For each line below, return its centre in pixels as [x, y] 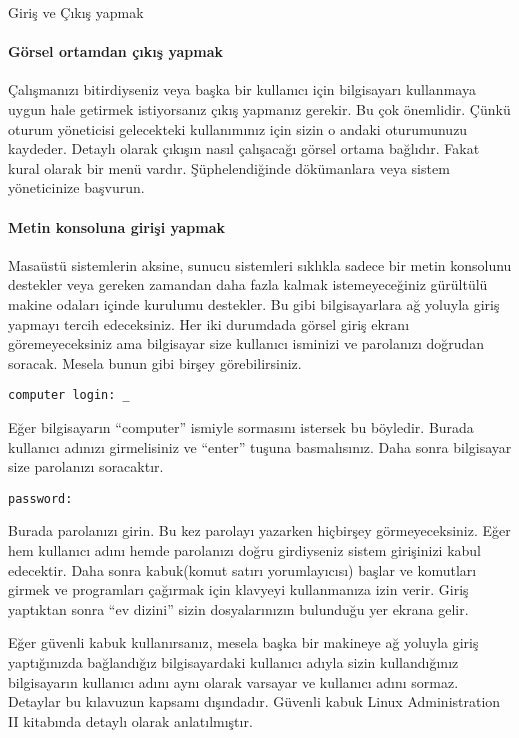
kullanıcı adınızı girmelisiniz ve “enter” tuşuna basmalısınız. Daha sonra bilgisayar [260, 446]
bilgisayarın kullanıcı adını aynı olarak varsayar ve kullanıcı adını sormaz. [233, 681]
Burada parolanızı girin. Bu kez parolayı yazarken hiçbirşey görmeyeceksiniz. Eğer [259, 530]
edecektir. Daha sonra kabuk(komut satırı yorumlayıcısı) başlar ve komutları [242, 569]
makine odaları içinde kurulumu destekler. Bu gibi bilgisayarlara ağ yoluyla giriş [254, 303]
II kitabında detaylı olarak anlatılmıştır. [130, 720]
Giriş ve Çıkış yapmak [76, 12]
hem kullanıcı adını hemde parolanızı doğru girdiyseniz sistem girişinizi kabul [245, 550]
